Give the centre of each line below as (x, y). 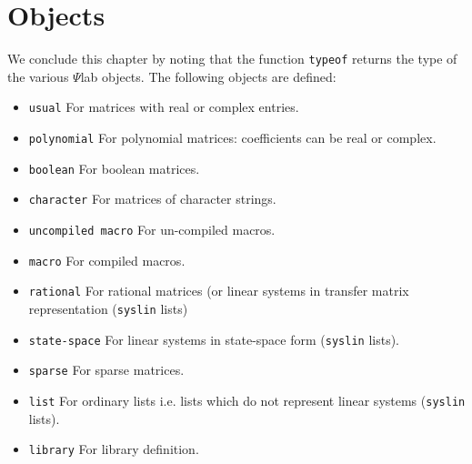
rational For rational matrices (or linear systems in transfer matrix (219, 291)
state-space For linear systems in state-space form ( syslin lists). (214, 339)
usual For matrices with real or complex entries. (164, 107)
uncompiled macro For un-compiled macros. (152, 229)
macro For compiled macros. (107, 260)
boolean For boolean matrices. (114, 168)
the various (38, 76)
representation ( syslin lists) (108, 308)
